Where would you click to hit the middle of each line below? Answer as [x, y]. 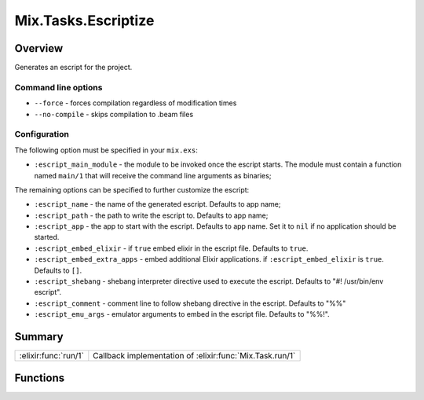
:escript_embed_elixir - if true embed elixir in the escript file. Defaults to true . [171, 248]
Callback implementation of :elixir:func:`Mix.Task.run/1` [194, 356]
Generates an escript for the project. [73, 68]
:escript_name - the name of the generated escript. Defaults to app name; [157, 204]
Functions [40, 378]
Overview [39, 48]
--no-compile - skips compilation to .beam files [114, 114]
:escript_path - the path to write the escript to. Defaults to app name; [151, 215]
